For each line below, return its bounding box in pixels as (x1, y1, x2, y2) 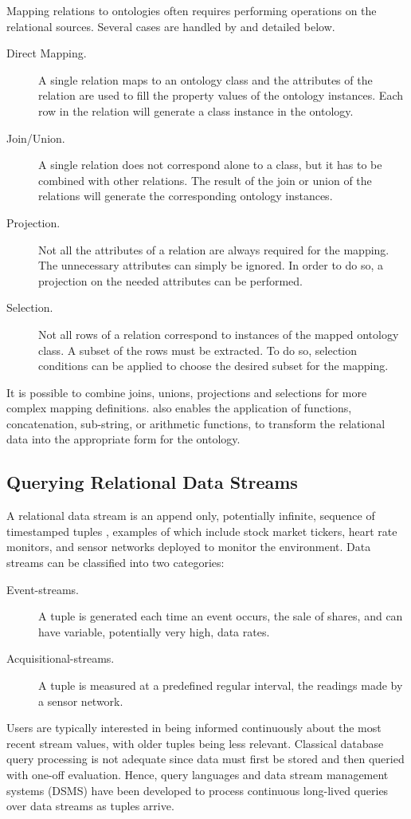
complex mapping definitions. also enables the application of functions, (6, 400, 352, 416)
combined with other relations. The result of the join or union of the (38, 171, 372, 188)
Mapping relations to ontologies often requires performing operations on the (6, 2, 377, 18)
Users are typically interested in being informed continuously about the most (6, 719, 382, 736)
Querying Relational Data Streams (6, 470, 298, 494)
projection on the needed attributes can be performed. (38, 272, 303, 289)
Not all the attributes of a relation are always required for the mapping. (38, 241, 389, 258)
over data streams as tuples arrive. (6, 797, 174, 814)
